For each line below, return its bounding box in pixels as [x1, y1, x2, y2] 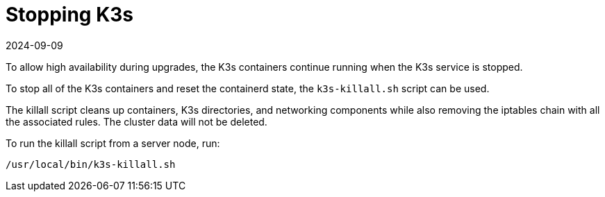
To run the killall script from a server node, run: [6, 137, 220, 149]
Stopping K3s [6, 3, 134, 26]
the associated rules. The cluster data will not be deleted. [6, 115, 267, 128]
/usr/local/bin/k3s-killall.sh [6, 158, 176, 170]
